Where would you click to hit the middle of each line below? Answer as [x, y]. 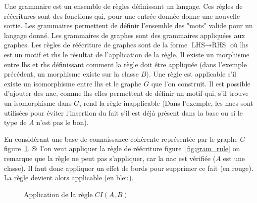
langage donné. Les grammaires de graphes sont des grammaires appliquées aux [125, 35]
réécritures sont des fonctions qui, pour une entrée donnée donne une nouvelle [122, 16]
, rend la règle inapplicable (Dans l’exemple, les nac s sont [166, 102]
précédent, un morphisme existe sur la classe [71, 74]
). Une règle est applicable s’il [191, 74]
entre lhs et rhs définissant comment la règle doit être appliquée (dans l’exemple [126, 64]
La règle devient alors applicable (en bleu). [69, 178]
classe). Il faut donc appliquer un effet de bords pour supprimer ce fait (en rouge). [129, 168]
